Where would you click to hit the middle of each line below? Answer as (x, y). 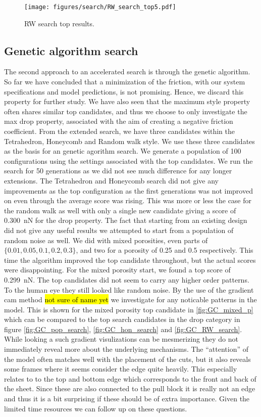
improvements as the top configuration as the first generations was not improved (128, 190)
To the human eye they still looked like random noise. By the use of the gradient (129, 289)
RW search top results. (59, 23)
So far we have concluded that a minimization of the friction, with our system (125, 82)
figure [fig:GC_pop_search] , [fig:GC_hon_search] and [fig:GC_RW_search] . (123, 329)
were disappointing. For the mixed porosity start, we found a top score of (117, 270)
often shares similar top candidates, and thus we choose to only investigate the (126, 111)
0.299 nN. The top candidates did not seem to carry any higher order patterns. (127, 279)
